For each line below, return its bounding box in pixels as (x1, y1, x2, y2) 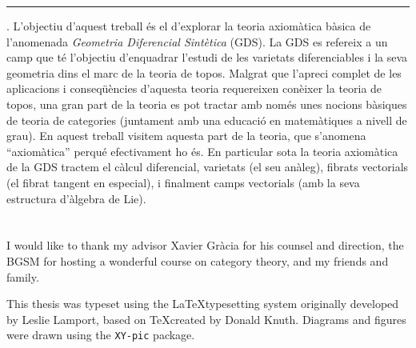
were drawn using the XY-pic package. (6, 326, 195, 343)
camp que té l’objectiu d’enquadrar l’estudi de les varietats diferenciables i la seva (6, 49, 408, 66)
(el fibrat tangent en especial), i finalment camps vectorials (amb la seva (6, 174, 360, 190)
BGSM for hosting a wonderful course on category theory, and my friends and (6, 252, 389, 269)
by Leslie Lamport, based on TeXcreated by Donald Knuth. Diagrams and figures (6, 310, 406, 327)
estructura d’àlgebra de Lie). (6, 190, 146, 206)
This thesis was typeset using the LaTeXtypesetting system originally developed (6, 295, 399, 312)
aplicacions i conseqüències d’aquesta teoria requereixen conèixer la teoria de (6, 80, 382, 97)
